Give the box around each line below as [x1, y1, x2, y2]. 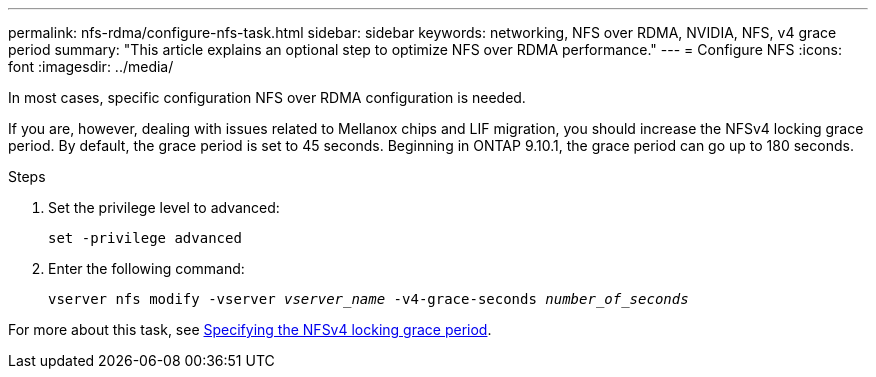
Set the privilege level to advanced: [48, 199, 280, 216]
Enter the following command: [48, 260, 245, 277]
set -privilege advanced [48, 230, 242, 246]
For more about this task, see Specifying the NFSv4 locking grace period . [8, 321, 492, 338]
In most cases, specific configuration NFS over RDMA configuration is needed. [8, 89, 526, 106]
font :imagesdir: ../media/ [8, 58, 174, 75]
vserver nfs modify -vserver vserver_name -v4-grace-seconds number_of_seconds [48, 291, 689, 307]
